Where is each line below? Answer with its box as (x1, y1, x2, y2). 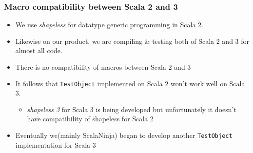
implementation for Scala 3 (15, 139, 96, 150)
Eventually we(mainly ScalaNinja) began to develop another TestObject (15, 130, 233, 140)
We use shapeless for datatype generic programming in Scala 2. (15, 19, 203, 30)
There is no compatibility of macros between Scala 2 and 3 (15, 62, 191, 72)
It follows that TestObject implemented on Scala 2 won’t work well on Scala (15, 78, 245, 88)
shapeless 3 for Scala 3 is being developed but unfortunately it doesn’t (27, 104, 236, 114)
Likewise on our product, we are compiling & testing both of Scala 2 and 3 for (15, 36, 250, 46)
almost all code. (15, 45, 62, 56)
